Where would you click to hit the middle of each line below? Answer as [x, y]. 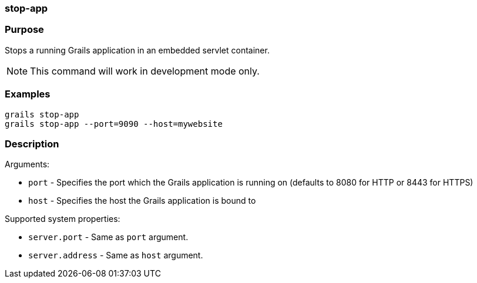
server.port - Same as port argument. [108, 237]
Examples [28, 94]
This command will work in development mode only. [145, 71]
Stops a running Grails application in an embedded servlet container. [137, 50]
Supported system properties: [63, 219]
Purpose [24, 30]
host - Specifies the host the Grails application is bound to [142, 201]
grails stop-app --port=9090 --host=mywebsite [114, 124]
